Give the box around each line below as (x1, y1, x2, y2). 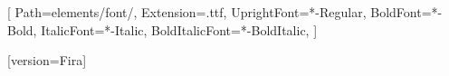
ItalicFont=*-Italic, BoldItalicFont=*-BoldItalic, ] (41, 20, 318, 39)
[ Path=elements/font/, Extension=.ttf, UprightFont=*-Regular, (7, 3, 367, 21)
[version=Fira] (7, 51, 87, 70)
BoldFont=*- (370, 3, 443, 21)
